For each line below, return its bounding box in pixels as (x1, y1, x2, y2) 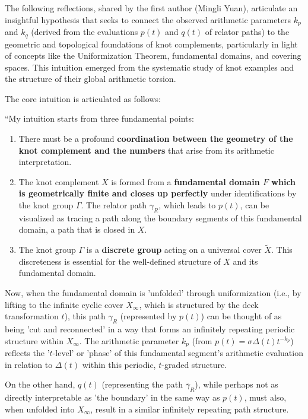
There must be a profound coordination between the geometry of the (18, 132, 293, 145)
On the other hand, (5, 378, 75, 391)
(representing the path (101, 378, 183, 391)
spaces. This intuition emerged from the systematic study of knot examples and (5, 61, 294, 73)
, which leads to (158, 199, 216, 211)
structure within (5, 334, 63, 347)
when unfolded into (5, 402, 75, 415)
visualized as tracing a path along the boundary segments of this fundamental (18, 211, 302, 224)
